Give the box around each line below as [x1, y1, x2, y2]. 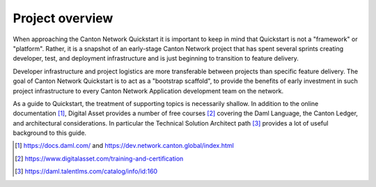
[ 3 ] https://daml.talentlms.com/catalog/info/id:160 [15, 167, 158, 176]
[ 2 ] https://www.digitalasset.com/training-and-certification [15, 154, 184, 163]
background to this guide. [13, 129, 87, 137]
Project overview [13, 10, 113, 26]
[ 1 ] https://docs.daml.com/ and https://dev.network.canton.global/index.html [15, 142, 235, 150]
